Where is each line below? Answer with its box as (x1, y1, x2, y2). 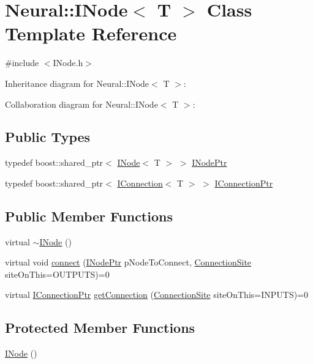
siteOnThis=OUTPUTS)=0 (5, 267, 110, 280)
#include (5, 56, 39, 69)
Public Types (5, 127, 91, 146)
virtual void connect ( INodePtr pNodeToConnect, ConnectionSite (5, 256, 252, 269)
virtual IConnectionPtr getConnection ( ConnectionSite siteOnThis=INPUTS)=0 (5, 288, 309, 301)
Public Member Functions (5, 206, 173, 225)
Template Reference (5, 21, 177, 46)
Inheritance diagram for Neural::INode (5, 76, 149, 89)
